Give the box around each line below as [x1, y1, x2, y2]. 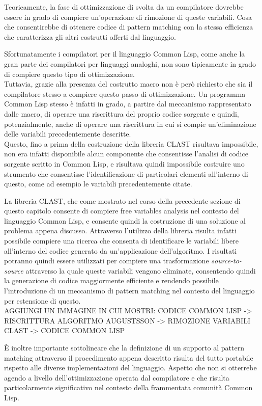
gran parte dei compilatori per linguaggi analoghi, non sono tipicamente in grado [4, 58, 256, 69]
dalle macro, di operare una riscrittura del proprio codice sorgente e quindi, [4, 108, 239, 119]
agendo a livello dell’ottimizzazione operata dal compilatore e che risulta [4, 372, 229, 383]
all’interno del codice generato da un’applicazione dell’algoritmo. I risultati [4, 245, 237, 256]
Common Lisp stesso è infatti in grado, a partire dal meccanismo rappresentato [4, 98, 251, 109]
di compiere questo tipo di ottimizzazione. [4, 68, 135, 79]
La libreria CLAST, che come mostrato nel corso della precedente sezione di [4, 195, 241, 206]
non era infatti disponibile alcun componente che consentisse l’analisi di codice [4, 148, 248, 159]
